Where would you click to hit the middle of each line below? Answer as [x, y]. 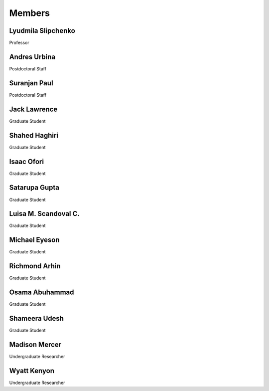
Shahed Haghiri [34, 135]
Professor [19, 43]
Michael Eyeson [34, 240]
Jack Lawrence [33, 109]
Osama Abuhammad [42, 293]
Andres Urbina [32, 57]
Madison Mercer [35, 344]
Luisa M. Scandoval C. [44, 214]
